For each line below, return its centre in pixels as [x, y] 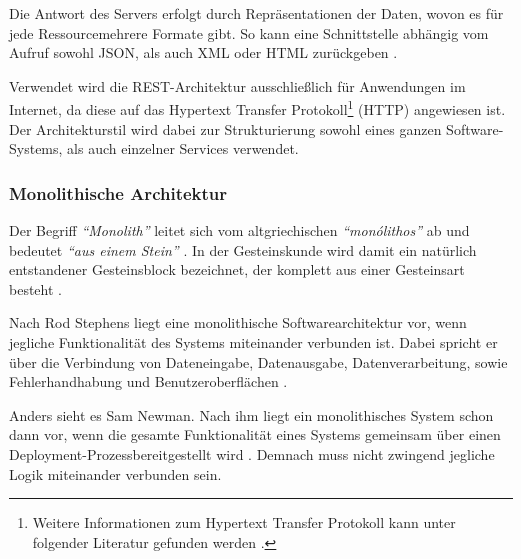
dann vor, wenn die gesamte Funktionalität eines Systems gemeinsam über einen [255, 434]
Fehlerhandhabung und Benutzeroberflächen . [148, 381]
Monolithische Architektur [118, 192]
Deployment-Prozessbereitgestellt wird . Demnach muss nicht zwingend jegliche [252, 453]
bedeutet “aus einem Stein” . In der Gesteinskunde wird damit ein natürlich [243, 249]
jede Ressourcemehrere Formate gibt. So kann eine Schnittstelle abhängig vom [249, 32]
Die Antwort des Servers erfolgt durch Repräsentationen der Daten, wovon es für [256, 13]
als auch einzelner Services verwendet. [183, 148]
